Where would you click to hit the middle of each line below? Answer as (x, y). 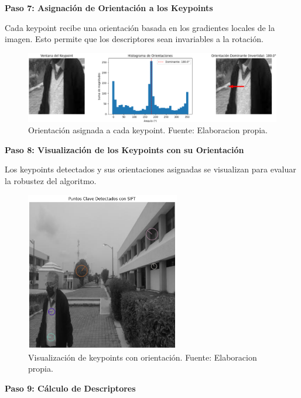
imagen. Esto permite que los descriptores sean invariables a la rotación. (134, 39)
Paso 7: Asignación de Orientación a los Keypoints (109, 8)
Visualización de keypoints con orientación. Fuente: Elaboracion (143, 357)
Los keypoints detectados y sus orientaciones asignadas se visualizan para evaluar (150, 169)
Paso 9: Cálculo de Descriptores (70, 388)
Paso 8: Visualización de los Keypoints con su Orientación (124, 149)
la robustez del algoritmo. (51, 180)
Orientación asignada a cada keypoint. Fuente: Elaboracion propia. (148, 130)
